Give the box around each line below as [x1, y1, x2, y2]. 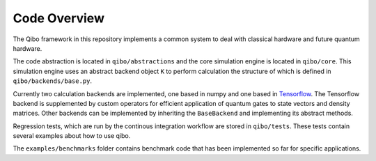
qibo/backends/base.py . [13, 77, 93, 85]
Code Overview [13, 10, 104, 26]
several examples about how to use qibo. [13, 132, 131, 140]
